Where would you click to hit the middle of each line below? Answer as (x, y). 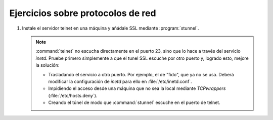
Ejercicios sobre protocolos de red (83, 13)
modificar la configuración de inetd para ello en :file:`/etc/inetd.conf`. (120, 81)
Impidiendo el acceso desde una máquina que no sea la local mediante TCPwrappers (137, 88)
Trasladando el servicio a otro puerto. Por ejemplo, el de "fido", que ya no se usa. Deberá (141, 74)
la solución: (48, 65)
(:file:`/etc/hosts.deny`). (73, 95)
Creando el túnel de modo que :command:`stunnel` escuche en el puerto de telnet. (134, 102)
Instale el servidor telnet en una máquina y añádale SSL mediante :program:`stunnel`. (110, 28)
